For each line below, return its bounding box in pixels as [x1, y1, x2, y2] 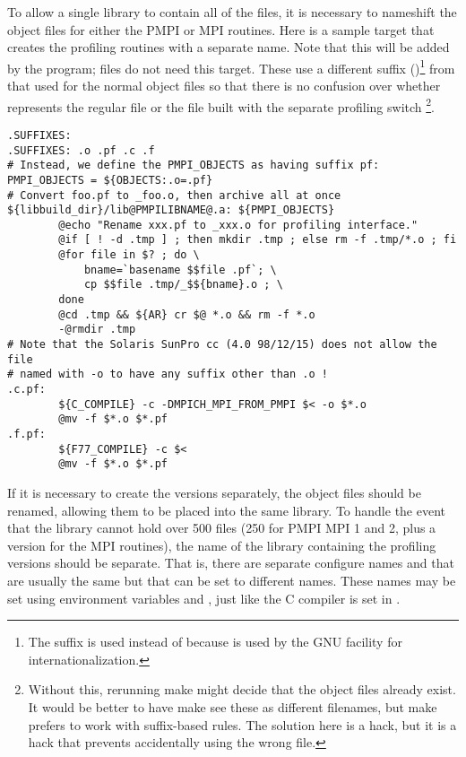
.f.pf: [7, 428, 46, 440]
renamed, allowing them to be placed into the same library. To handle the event [7, 500, 446, 519]
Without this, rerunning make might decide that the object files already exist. [28, 680, 456, 699]
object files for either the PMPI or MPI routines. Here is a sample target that [7, 20, 435, 39]
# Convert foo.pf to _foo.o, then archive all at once [7, 188, 341, 202]
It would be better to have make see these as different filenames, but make [28, 697, 437, 716]
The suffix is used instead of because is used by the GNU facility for [28, 632, 402, 651]
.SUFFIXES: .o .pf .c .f [7, 144, 155, 157]
